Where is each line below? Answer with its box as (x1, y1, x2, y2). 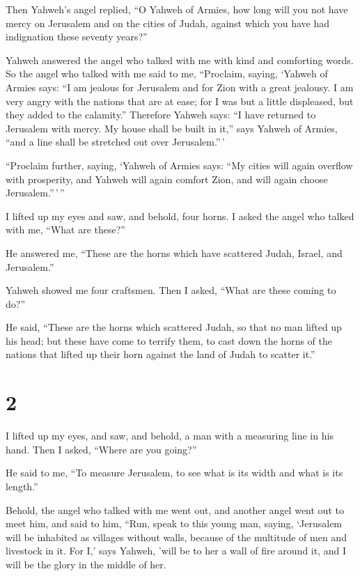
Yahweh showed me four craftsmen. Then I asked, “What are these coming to (6, 283, 336, 297)
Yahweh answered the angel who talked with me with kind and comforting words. (6, 52, 354, 67)
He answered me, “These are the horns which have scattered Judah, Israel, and (6, 245, 343, 260)
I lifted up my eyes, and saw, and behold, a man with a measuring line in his (6, 428, 334, 443)
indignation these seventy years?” (6, 29, 148, 44)
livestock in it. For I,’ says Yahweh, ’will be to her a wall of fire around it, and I (6, 543, 347, 558)
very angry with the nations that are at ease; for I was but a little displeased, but (6, 93, 354, 108)
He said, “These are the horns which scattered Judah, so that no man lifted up (6, 320, 342, 334)
